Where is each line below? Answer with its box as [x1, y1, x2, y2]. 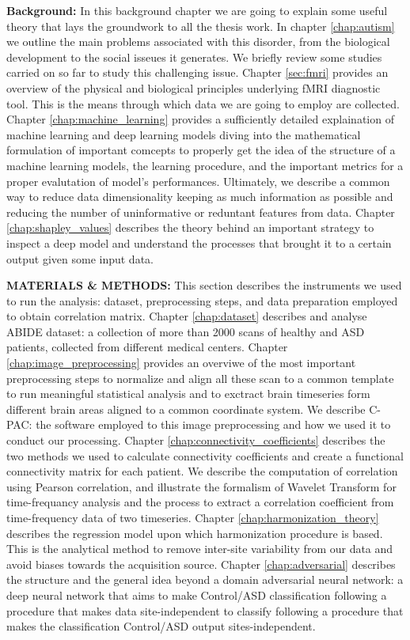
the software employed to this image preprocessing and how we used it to [36, 416, 391, 433]
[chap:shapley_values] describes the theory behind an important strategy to [6, 219, 374, 236]
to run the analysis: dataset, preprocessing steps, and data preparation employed [6, 292, 398, 309]
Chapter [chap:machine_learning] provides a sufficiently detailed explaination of [6, 111, 394, 127]
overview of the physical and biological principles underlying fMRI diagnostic [6, 79, 381, 96]
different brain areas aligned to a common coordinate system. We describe [6, 400, 366, 417]
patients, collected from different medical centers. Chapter [6, 339, 288, 355]
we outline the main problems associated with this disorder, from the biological [6, 33, 390, 50]
